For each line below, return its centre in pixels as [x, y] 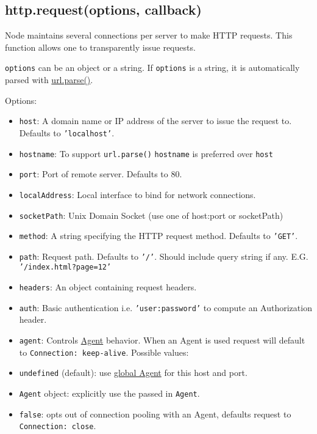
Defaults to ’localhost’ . [67, 132]
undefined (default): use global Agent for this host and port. [133, 373]
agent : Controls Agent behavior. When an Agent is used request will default [162, 340]
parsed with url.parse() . [49, 80]
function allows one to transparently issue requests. [100, 47]
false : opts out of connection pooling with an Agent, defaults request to [155, 414]
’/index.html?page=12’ [65, 267]
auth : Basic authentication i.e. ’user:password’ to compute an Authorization [166, 307]
